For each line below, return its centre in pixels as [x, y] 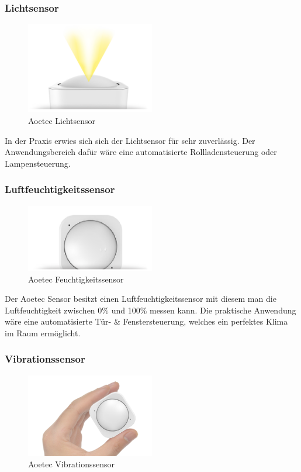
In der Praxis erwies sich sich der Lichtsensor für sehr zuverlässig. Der [130, 140]
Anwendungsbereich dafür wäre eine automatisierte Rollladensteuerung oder [141, 152]
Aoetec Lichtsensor [62, 121]
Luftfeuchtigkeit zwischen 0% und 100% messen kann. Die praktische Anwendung [150, 310]
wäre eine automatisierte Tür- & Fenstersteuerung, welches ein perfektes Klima [146, 321]
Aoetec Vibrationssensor [72, 464]
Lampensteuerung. [38, 163]
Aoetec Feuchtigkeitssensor [76, 279]
